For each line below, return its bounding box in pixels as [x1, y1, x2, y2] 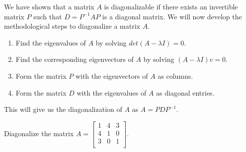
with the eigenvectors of [75, 70, 148, 81]
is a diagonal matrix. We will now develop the [102, 11, 242, 21]
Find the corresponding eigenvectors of [15, 54, 134, 64]
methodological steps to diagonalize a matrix [4, 21, 140, 31]
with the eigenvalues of [77, 87, 147, 98]
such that [33, 11, 62, 21]
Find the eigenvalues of [15, 37, 86, 48]
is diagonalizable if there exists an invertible [104, 1, 238, 11]
